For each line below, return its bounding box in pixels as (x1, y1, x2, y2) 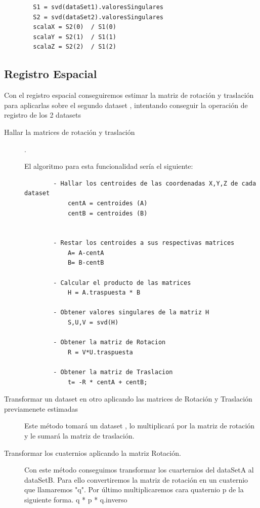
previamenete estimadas (4, 403, 78, 414)
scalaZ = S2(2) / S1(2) (33, 43, 116, 51)
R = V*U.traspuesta (67, 348, 133, 356)
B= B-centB (67, 259, 104, 267)
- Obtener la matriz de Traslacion (53, 369, 173, 376)
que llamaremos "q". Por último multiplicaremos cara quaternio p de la (24, 484, 244, 495)
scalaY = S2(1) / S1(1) (33, 33, 116, 41)
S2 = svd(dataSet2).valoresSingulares (33, 13, 163, 21)
